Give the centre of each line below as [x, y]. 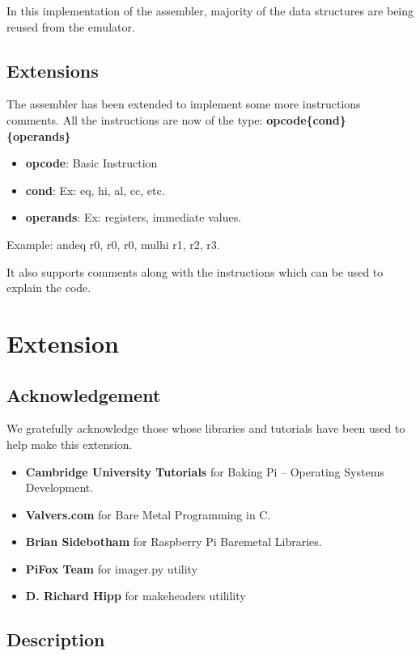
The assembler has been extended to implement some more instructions [184, 104]
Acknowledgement [84, 394]
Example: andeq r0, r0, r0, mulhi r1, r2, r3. [113, 244]
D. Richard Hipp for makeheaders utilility [136, 596]
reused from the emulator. [71, 26]
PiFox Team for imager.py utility [112, 568]
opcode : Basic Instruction [91, 163]
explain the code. [49, 288]
